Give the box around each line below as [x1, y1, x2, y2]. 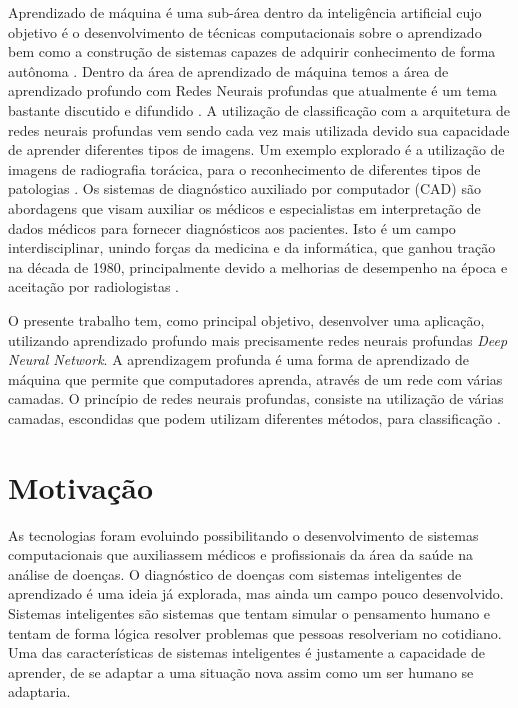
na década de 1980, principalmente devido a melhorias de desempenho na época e [8, 256, 508, 277]
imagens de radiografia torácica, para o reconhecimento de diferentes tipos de [8, 158, 481, 179]
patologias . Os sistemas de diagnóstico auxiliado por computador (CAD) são [8, 178, 481, 199]
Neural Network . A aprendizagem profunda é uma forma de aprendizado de [8, 349, 469, 370]
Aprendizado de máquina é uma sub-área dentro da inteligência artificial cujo [8, 2, 482, 22]
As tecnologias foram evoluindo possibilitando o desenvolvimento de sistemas [8, 524, 479, 545]
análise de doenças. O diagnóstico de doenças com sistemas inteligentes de [8, 563, 462, 584]
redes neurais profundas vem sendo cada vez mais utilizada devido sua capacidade [8, 119, 510, 140]
